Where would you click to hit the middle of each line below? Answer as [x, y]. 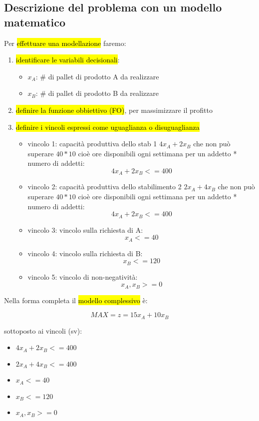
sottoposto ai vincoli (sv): [43, 330]
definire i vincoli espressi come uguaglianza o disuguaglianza [108, 127]
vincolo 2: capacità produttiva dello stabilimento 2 [105, 187]
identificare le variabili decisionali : [68, 60]
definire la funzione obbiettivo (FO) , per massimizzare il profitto [114, 110]
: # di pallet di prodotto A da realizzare [97, 76]
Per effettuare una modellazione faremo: [65, 43]
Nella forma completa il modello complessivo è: [76, 300]
